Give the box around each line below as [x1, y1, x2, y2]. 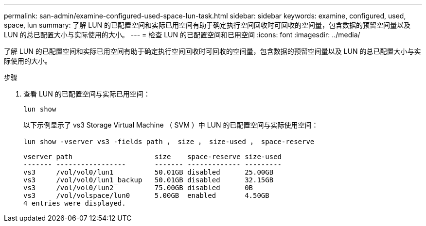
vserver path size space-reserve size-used [23, 153, 282, 161]
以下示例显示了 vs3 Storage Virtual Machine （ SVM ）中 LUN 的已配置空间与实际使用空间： [23, 121, 319, 129]
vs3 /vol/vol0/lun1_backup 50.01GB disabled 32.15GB [23, 176, 274, 184]
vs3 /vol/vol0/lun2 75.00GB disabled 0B [23, 184, 253, 192]
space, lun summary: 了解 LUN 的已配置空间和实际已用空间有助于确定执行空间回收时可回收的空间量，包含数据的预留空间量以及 [4, 21, 411, 29]
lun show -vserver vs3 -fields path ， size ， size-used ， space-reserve [23, 138, 315, 145]
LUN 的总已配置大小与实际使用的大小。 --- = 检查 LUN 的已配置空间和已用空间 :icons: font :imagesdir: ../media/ [4, 31, 360, 39]
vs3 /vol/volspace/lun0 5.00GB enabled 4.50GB [23, 192, 269, 199]
